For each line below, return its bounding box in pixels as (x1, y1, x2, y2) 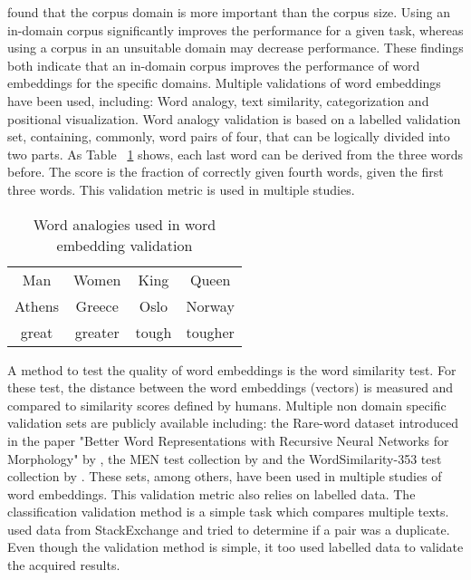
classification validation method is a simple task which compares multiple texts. (7, 502, 449, 521)
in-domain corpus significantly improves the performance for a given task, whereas (7, 20, 464, 39)
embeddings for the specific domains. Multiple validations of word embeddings (7, 73, 441, 92)
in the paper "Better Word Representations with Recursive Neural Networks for (7, 430, 449, 449)
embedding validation (56, 234, 193, 256)
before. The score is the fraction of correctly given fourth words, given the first (7, 162, 444, 181)
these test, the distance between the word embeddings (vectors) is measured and (7, 378, 454, 397)
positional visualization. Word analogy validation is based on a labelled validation (7, 109, 461, 128)
